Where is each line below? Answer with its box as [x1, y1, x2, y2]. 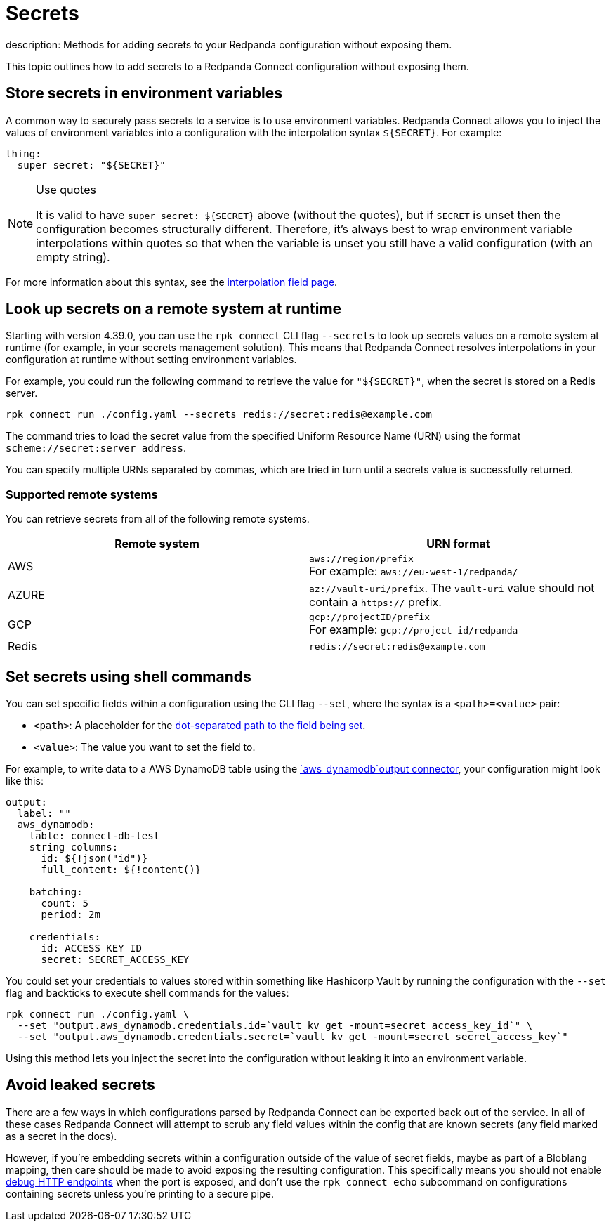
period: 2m [41, 909, 100, 921]
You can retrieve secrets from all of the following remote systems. [6, 513, 310, 525]
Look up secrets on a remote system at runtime [6, 300, 342, 318]
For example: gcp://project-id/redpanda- [309, 622, 524, 637]
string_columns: [29, 841, 119, 853]
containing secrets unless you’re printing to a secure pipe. [6, 1187, 274, 1200]
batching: [29, 886, 83, 898]
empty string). [36, 249, 110, 264]
